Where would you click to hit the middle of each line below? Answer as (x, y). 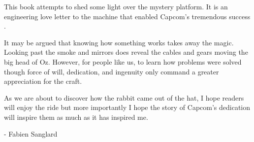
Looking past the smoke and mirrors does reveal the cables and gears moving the (126, 52)
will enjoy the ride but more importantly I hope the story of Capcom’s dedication (127, 107)
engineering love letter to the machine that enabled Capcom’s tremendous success (127, 16)
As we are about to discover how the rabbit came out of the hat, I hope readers (124, 97)
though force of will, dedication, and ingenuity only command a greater (111, 71)
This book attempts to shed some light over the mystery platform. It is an (116, 6)
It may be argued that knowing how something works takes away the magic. (119, 42)
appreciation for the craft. (43, 81)
